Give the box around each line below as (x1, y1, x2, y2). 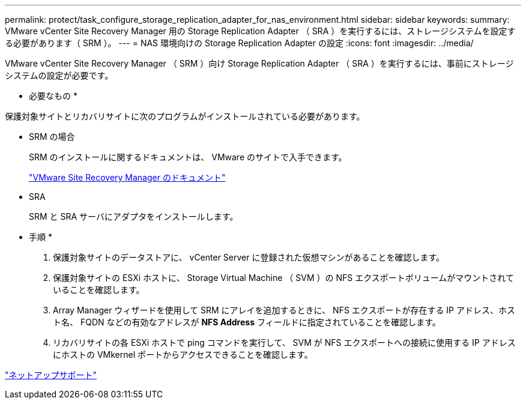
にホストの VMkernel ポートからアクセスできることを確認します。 (53, 349, 313, 360)
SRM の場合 (29, 131, 75, 142)
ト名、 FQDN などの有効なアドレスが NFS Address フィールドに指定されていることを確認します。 (53, 317, 441, 327)
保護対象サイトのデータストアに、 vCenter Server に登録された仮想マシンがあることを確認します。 (53, 252, 445, 262)
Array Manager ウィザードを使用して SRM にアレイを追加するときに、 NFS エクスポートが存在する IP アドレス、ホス (53, 305, 515, 315)
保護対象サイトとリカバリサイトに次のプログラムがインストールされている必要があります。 (5, 111, 365, 121)
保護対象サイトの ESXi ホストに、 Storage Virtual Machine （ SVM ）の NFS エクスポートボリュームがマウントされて (53, 273, 514, 283)
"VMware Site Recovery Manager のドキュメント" (29, 172, 226, 182)
